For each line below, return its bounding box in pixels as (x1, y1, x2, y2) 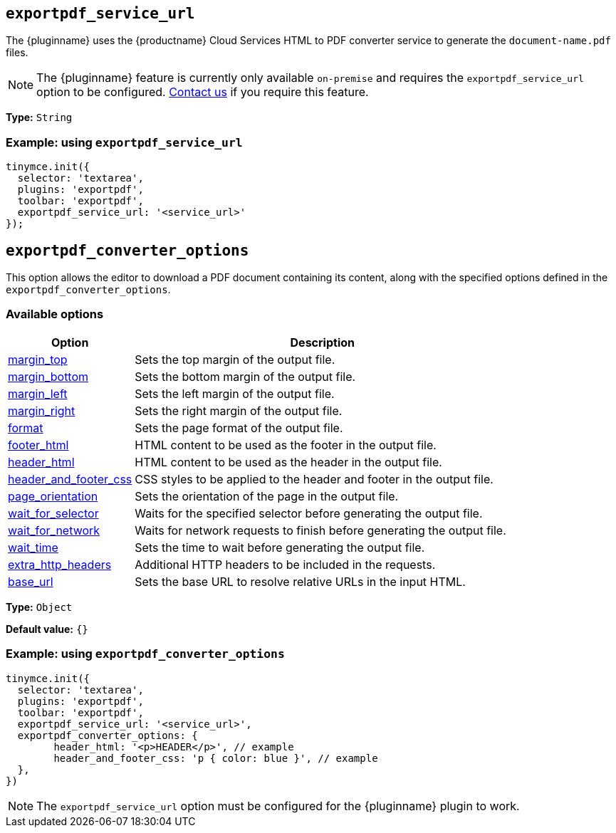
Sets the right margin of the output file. (135, 403, 343, 418)
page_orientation (8, 488, 98, 503)
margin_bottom (8, 369, 89, 384)
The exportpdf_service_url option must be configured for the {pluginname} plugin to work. (36, 798, 520, 813)
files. (6, 46, 28, 59)
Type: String (6, 111, 73, 124)
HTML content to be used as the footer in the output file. (135, 437, 437, 452)
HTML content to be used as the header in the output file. (135, 454, 442, 469)
